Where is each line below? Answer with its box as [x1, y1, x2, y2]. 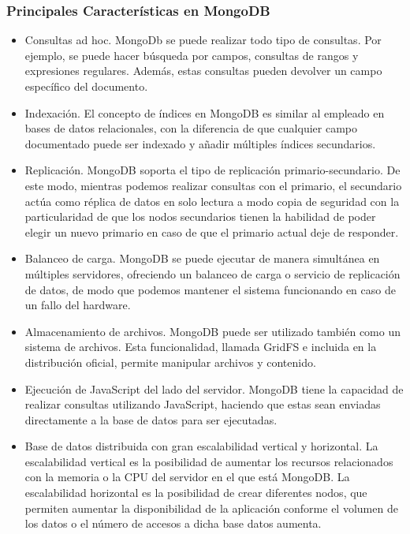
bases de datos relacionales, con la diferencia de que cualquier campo [24, 120, 357, 136]
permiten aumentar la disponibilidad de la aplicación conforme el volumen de [24, 499, 398, 516]
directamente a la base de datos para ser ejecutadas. [24, 411, 278, 428]
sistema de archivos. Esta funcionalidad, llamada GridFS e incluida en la [24, 338, 377, 355]
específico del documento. [24, 78, 148, 94]
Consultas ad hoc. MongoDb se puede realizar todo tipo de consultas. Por [24, 32, 382, 48]
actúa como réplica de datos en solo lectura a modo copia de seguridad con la [24, 192, 400, 209]
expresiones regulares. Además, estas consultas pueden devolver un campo [24, 62, 382, 79]
